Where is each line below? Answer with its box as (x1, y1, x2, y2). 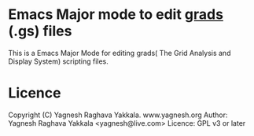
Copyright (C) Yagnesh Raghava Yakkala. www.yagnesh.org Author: (8, 110, 228, 119)
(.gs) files (8, 22, 72, 40)
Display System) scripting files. (8, 57, 109, 66)
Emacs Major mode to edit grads (8, 6, 224, 24)
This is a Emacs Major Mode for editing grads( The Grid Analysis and (8, 48, 231, 57)
